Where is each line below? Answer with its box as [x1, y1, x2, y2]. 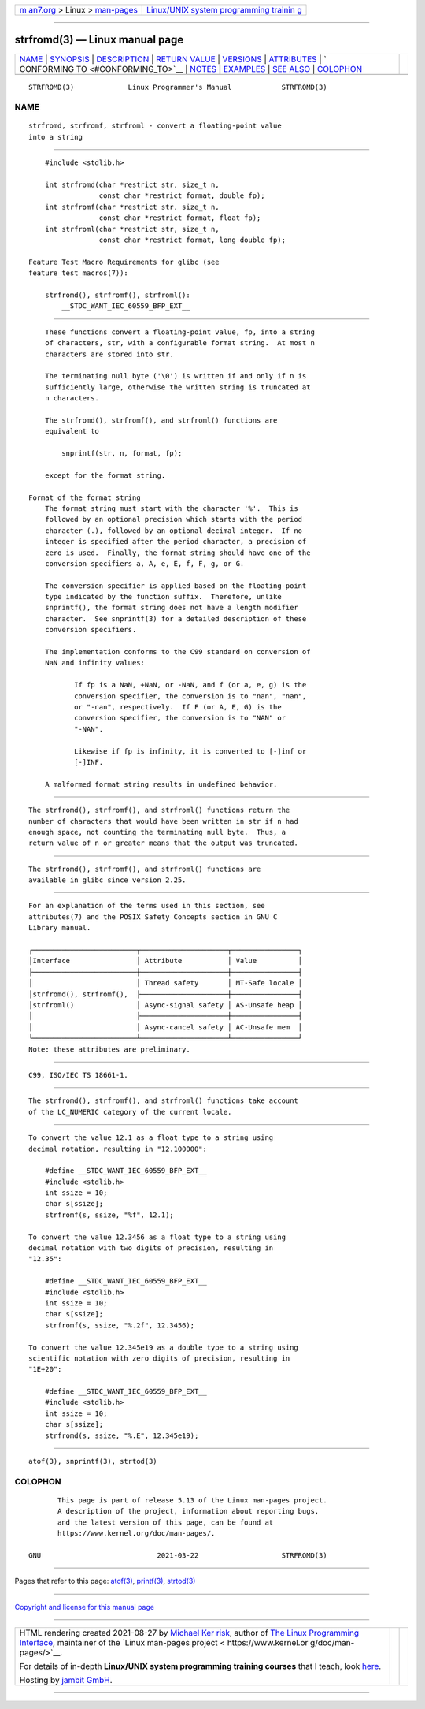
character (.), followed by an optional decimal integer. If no [44, 526, 303, 535]
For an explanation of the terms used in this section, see [28, 901, 265, 910]
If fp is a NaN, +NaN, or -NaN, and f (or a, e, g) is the [73, 680, 307, 690]
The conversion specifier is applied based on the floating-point [44, 581, 307, 590]
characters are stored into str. [44, 349, 175, 359]
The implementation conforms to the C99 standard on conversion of [44, 647, 311, 657]
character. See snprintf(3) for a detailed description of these [44, 614, 307, 623]
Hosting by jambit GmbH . [19, 1675, 113, 1686]
